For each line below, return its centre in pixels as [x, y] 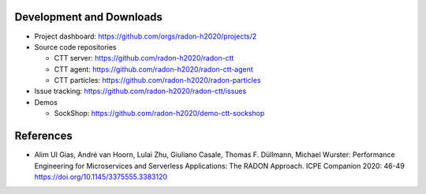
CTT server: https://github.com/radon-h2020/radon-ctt [144, 58]
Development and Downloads [89, 17]
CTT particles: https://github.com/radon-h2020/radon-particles [157, 80]
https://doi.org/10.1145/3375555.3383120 [101, 177]
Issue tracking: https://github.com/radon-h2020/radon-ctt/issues [140, 91]
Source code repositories [75, 47]
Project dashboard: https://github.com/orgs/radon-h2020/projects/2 [146, 36]
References [43, 136]
